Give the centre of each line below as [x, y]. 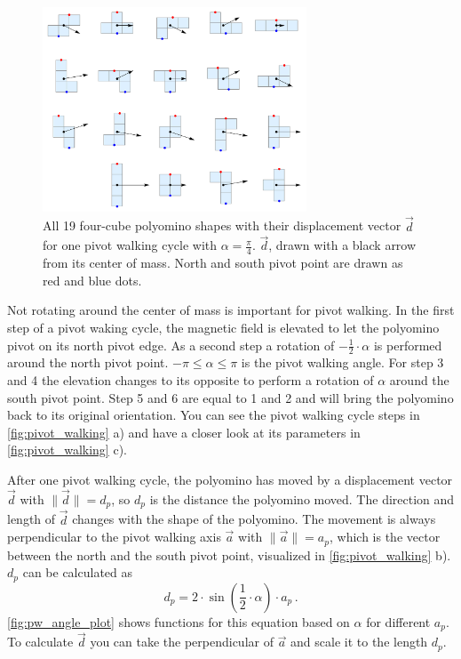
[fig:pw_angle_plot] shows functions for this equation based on [179, 621]
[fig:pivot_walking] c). [67, 450]
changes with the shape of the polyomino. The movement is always [254, 519]
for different [398, 621]
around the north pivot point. [88, 362]
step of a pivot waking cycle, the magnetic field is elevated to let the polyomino [223, 328]
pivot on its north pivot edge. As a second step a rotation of [171, 345]
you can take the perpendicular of [182, 642]
